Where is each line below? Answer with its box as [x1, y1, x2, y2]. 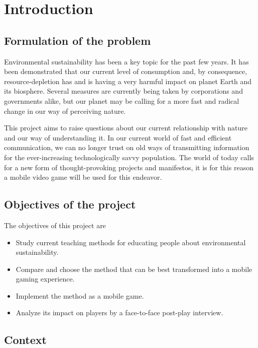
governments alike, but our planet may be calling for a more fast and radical [4, 95, 239, 106]
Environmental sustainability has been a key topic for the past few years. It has [4, 56, 249, 66]
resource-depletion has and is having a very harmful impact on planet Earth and [4, 76, 251, 86]
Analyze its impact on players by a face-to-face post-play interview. [16, 307, 223, 318]
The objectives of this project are [4, 220, 106, 230]
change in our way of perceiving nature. [4, 105, 126, 116]
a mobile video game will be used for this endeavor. [4, 172, 162, 182]
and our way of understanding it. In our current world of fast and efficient [4, 132, 232, 143]
